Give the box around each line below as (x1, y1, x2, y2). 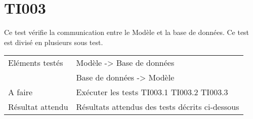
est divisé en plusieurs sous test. (4, 36, 103, 47)
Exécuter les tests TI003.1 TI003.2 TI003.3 (76, 86, 228, 98)
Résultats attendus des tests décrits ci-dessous (76, 101, 239, 113)
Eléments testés (8, 57, 63, 69)
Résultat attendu (8, 101, 68, 113)
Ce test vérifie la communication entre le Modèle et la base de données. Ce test (4, 27, 249, 37)
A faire (8, 86, 33, 98)
